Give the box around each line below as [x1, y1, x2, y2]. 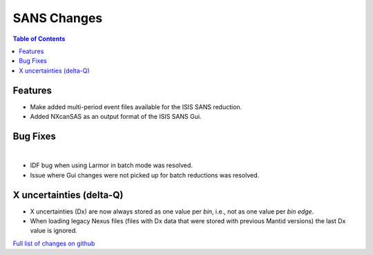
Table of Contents [12, 35, 66, 43]
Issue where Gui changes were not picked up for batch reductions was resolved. [30, 171, 260, 179]
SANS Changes [12, 10, 103, 26]
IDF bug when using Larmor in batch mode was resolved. [30, 161, 193, 169]
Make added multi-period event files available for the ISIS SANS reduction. [30, 102, 242, 111]
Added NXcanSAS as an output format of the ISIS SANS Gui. [30, 113, 202, 121]
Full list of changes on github [12, 239, 95, 247]
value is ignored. [30, 227, 77, 235]
